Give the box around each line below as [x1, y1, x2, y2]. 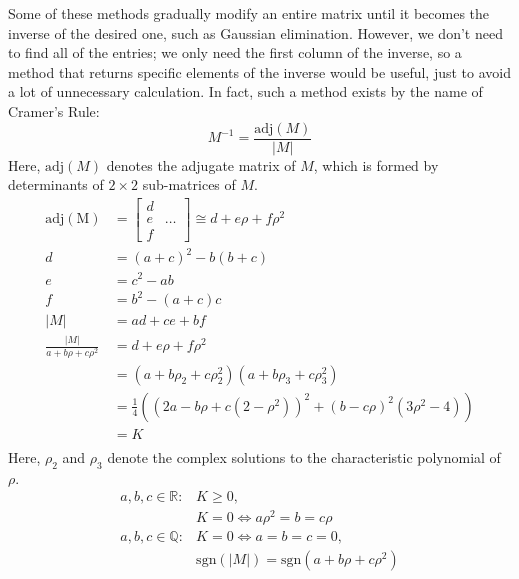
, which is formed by [313, 154, 439, 175]
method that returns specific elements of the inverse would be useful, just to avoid [8, 61, 512, 82]
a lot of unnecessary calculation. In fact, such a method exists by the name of [8, 81, 483, 102]
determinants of [8, 174, 104, 195]
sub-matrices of [142, 174, 236, 195]
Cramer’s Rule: [8, 100, 100, 121]
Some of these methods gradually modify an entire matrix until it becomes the [8, 3, 490, 23]
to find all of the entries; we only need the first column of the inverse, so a [8, 42, 462, 63]
